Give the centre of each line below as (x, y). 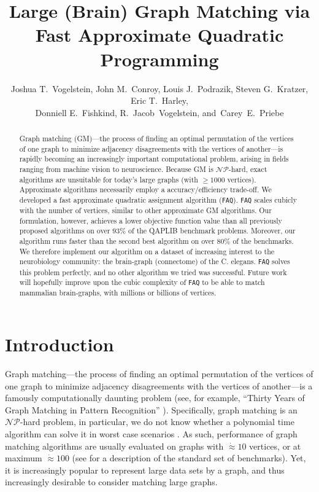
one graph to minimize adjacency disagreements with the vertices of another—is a (159, 385)
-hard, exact (248, 169)
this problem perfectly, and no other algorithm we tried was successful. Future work (153, 272)
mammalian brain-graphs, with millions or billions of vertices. (118, 293)
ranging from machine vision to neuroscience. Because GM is (116, 169)
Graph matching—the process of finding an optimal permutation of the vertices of (159, 373)
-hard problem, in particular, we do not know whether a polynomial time (157, 422)
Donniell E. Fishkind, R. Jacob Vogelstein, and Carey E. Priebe (159, 112)
